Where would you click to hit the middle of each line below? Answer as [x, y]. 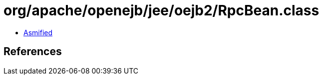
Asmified [38, 32]
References [33, 52]
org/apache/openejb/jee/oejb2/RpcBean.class [161, 10]
